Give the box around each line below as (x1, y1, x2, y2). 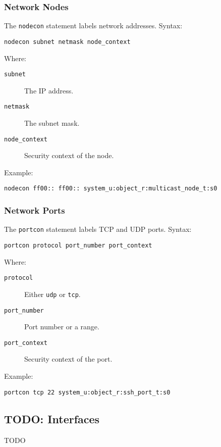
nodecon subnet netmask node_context (4, 38, 131, 45)
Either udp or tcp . (24, 288, 81, 299)
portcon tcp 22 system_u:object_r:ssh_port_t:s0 (4, 388, 171, 396)
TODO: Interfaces (4, 411, 100, 426)
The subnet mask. (24, 118, 80, 128)
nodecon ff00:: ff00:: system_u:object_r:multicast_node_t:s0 (4, 185, 217, 192)
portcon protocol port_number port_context (4, 242, 152, 249)
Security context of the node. (24, 150, 114, 161)
